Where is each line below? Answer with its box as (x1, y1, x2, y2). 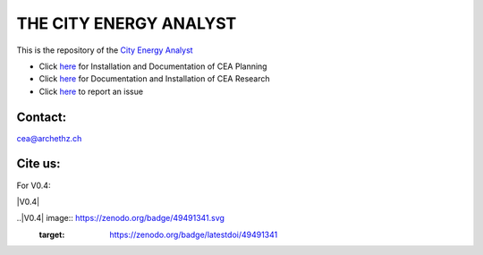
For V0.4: (16, 180, 51, 191)
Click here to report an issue (38, 86, 143, 97)
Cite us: (16, 157, 62, 172)
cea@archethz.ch (16, 132, 82, 143)
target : (38, 229, 65, 240)
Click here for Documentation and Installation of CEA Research (38, 73, 270, 84)
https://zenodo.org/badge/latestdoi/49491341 (109, 229, 278, 240)
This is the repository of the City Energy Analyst (16, 45, 193, 55)
